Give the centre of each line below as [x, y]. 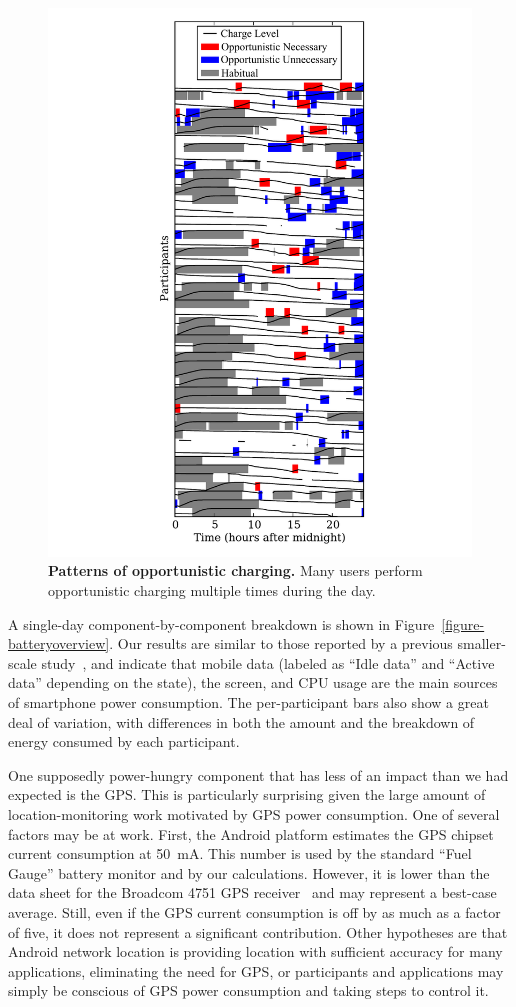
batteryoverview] [59, 643]
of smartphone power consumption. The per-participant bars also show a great [248, 702]
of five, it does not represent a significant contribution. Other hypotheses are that [258, 931]
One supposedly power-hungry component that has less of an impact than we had [258, 774]
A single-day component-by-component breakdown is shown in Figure [221, 623]
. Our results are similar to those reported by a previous [281, 643]
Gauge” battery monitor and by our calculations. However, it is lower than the [249, 872]
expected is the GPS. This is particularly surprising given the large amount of [247, 794]
